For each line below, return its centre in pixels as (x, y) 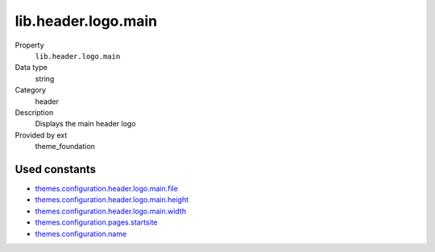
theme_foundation (65, 147)
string (45, 78)
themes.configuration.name (81, 233)
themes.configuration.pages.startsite (96, 222)
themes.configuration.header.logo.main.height (112, 200)
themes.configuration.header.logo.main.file (107, 188)
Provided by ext (41, 135)
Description (34, 112)
